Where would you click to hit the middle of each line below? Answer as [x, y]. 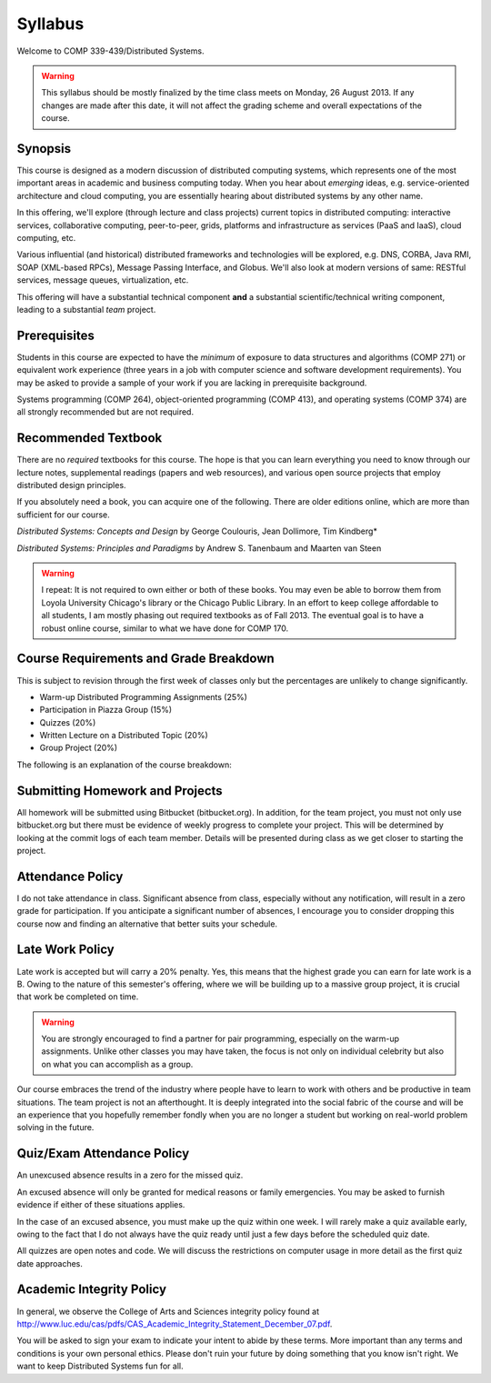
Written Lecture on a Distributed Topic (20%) [124, 736]
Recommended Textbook [90, 438]
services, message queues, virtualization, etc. [103, 280]
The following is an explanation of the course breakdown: [124, 765]
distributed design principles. [71, 486]
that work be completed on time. [78, 997]
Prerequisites [55, 335]
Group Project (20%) [79, 748]
